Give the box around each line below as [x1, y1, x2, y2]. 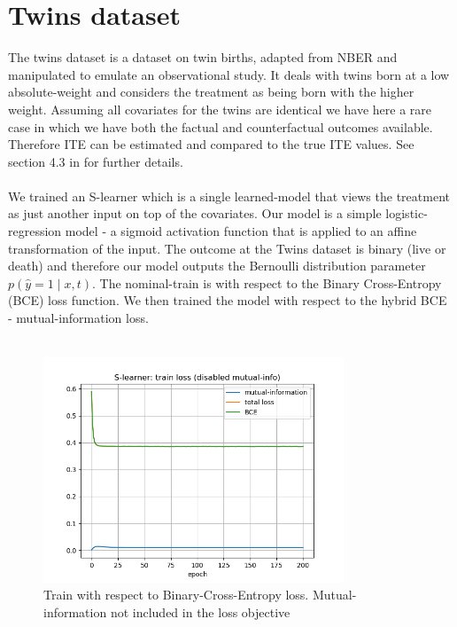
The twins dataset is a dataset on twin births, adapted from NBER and [8, 48, 398, 67]
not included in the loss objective [110, 602, 290, 621]
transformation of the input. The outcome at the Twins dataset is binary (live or [8, 239, 446, 257]
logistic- [385, 204, 428, 223]
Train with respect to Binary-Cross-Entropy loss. [43, 585, 309, 604]
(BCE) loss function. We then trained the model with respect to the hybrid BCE [8, 291, 447, 310]
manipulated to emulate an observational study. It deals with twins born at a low [8, 65, 450, 83]
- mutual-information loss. [8, 309, 149, 327]
